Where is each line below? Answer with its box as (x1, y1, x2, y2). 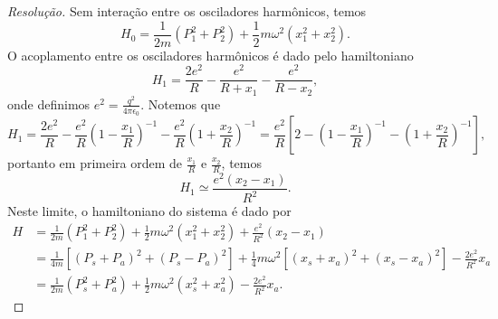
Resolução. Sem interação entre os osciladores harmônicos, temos (7, 2, 367, 20)
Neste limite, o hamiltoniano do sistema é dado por (7, 202, 292, 220)
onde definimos (7, 94, 91, 113)
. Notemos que (140, 94, 221, 113)
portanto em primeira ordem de (7, 154, 183, 173)
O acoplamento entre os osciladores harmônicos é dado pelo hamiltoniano (7, 45, 414, 64)
